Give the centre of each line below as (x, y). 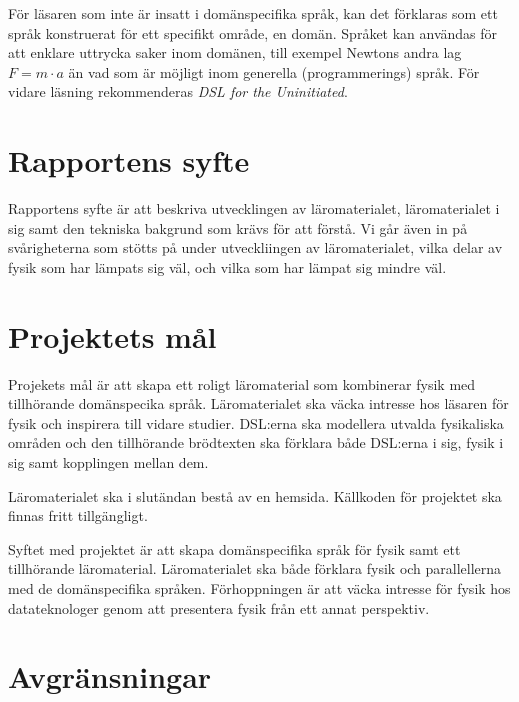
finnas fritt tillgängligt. (78, 515)
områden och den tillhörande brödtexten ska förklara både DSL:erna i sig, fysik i (256, 442)
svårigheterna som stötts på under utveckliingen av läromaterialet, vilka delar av (255, 247)
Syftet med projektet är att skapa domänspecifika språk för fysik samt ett (234, 548)
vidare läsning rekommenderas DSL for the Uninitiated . (178, 91)
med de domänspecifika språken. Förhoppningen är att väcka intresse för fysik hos (259, 587)
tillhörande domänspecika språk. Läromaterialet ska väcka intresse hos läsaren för (258, 403)
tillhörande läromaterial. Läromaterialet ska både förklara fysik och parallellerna (255, 568)
